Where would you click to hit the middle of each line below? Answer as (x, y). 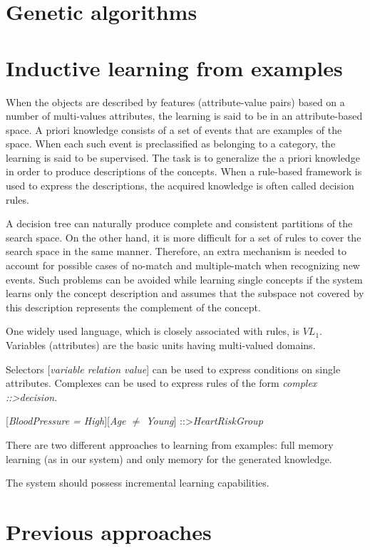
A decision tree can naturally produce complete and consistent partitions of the (179, 223)
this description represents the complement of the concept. (133, 307)
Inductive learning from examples (174, 67)
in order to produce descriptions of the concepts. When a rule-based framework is (184, 171)
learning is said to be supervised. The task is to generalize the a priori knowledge (183, 157)
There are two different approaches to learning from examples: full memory (170, 444)
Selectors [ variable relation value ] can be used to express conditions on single (173, 369)
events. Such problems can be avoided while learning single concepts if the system (184, 279)
